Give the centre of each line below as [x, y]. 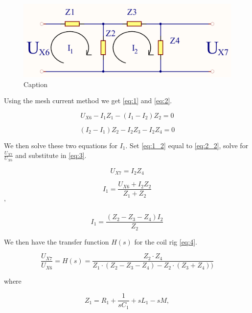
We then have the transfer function [57, 241]
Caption [36, 84]
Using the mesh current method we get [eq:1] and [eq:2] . [88, 101]
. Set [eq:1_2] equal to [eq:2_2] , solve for [187, 145]
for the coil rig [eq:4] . [166, 241]
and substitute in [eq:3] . [51, 155]
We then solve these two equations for [61, 145]
